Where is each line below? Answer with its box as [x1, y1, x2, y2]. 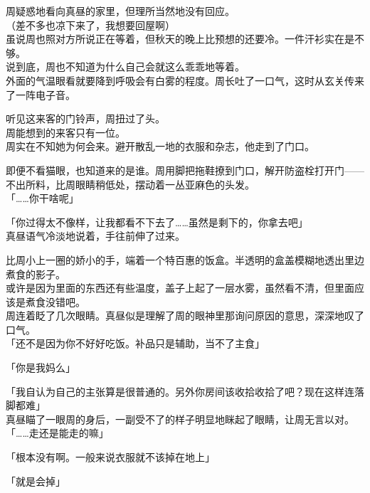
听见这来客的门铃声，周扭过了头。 [6, 111, 165, 126]
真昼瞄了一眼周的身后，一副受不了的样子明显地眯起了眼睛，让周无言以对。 [6, 411, 354, 426]
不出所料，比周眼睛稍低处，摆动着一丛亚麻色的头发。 [6, 176, 255, 191]
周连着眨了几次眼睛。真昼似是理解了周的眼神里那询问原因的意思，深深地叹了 [6, 308, 364, 323]
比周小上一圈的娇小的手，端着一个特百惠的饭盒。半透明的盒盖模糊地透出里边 [6, 252, 364, 267]
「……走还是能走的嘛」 [6, 425, 109, 440]
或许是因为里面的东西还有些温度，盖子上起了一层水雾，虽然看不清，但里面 [6, 280, 354, 295]
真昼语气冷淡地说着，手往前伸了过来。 [6, 228, 185, 243]
